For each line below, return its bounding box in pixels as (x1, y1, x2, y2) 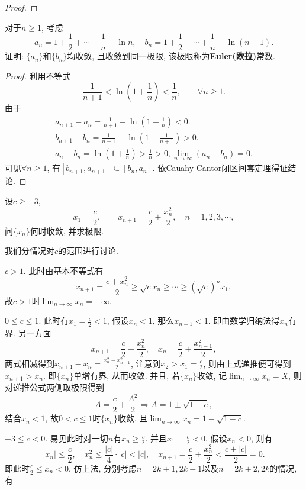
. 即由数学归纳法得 (208, 314, 280, 327)
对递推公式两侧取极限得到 (5, 381, 104, 394)
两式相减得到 (5, 357, 54, 369)
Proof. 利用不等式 (5, 69, 71, 82)
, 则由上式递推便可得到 (203, 357, 291, 369)
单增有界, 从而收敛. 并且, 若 (73, 369, 180, 381)
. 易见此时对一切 (45, 432, 108, 444)
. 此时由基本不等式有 (23, 264, 104, 276)
